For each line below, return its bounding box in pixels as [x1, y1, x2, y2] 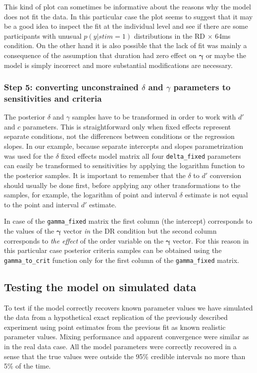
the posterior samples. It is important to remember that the [4, 170, 186, 180]
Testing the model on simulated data [4, 279, 197, 294]
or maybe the [206, 50, 246, 60]
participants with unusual [4, 30, 82, 41]
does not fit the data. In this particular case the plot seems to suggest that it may [4, 11, 253, 21]
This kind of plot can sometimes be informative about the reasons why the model [4, 1, 251, 11]
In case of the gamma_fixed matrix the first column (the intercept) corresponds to [4, 216, 253, 226]
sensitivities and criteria [4, 92, 102, 104]
